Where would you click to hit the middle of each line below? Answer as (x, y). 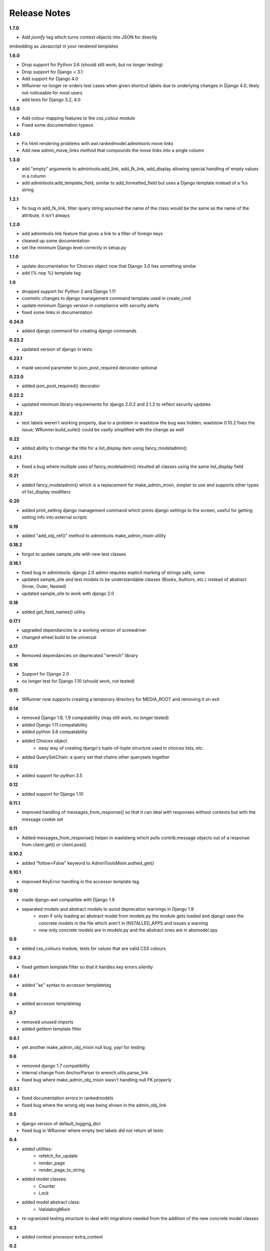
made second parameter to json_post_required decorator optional (89, 367)
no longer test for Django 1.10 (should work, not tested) (78, 681)
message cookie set (42, 819)
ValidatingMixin (54, 1209)
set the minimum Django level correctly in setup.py (74, 248)
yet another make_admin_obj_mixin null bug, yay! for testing (83, 1047)
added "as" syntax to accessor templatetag (66, 985)
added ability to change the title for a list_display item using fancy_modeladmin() (104, 448)
